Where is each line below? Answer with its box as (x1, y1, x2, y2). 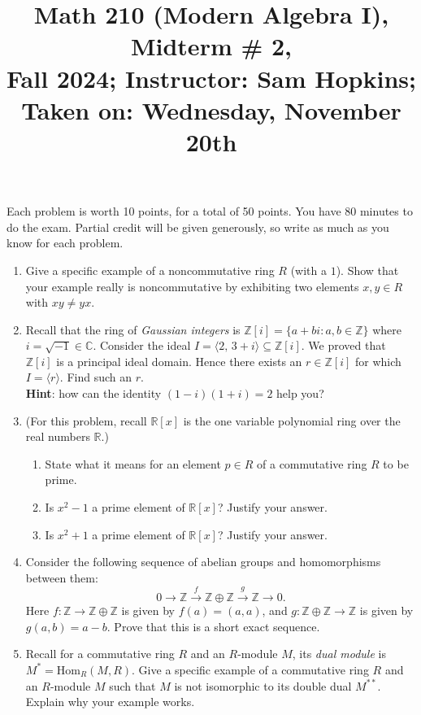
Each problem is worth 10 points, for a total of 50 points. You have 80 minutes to (7, 203, 413, 220)
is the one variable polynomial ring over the (183, 412, 401, 429)
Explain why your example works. (25, 693, 195, 710)
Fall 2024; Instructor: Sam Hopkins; (7, 61, 416, 94)
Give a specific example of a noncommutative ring (25, 261, 275, 278)
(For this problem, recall (25, 412, 147, 429)
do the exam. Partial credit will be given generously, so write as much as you (7, 218, 389, 235)
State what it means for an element (45, 455, 221, 472)
